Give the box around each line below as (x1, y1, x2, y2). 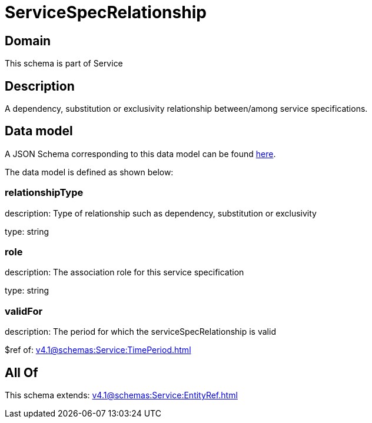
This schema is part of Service (5, 58, 123, 69)
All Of (5, 365, 38, 380)
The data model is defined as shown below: (5, 166, 174, 177)
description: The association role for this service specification (5, 267, 244, 278)
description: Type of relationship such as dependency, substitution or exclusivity (5, 208, 317, 218)
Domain (5, 33, 51, 48)
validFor (5, 305, 43, 317)
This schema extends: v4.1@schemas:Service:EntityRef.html (5, 389, 238, 400)
